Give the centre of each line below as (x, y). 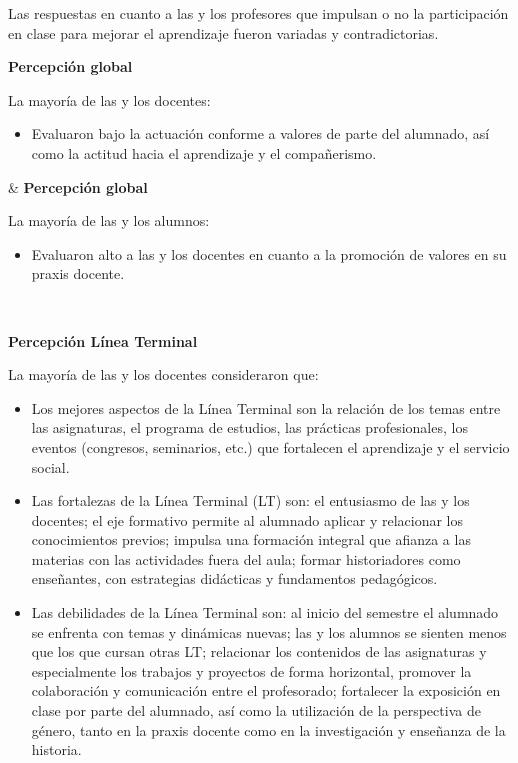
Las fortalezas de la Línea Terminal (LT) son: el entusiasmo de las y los (250, 500)
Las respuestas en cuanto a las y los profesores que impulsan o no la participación (258, 13)
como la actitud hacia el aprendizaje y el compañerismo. (204, 152)
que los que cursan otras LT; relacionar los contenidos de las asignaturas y (259, 651)
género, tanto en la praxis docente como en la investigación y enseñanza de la (268, 729)
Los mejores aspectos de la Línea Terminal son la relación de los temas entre (266, 407)
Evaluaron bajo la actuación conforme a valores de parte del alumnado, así (260, 133)
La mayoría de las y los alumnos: (109, 220)
